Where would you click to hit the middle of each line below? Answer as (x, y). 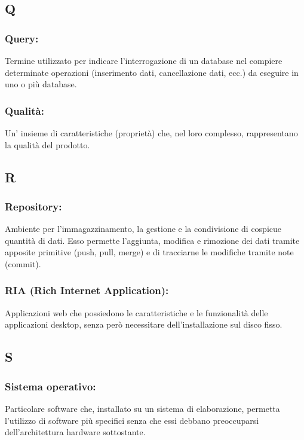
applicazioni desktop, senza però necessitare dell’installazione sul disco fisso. (144, 324)
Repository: (33, 206)
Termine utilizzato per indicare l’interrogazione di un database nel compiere (144, 60)
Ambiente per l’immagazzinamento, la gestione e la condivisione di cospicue (143, 229)
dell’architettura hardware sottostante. (75, 432)
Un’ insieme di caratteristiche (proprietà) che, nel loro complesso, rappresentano (151, 133)
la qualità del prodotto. (47, 144)
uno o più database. (41, 84)
